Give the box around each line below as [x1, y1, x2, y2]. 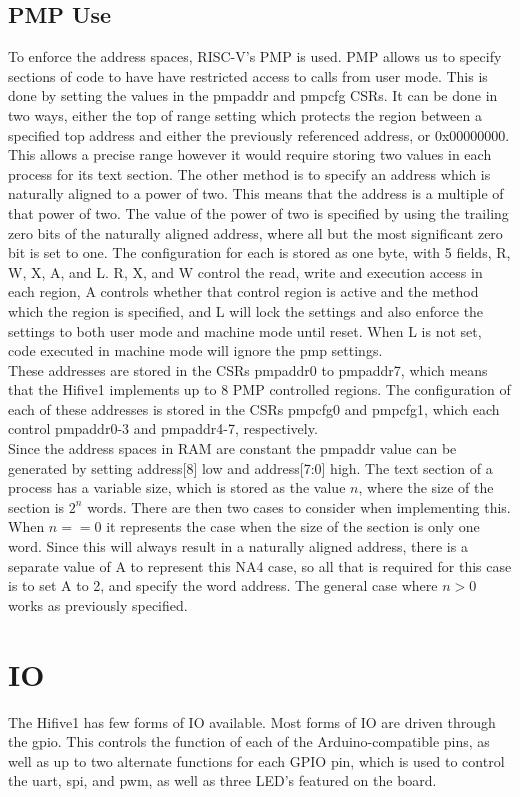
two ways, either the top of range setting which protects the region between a [8, 104, 482, 125]
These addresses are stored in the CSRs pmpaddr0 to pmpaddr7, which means [8, 359, 488, 380]
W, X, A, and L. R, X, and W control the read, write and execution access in [8, 261, 483, 282]
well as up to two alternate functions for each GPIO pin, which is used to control [8, 750, 505, 771]
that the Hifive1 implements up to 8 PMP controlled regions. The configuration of [8, 379, 511, 400]
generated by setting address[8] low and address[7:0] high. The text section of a [8, 457, 493, 478]
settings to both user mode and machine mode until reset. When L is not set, [8, 320, 482, 341]
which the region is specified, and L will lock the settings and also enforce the [8, 300, 484, 321]
